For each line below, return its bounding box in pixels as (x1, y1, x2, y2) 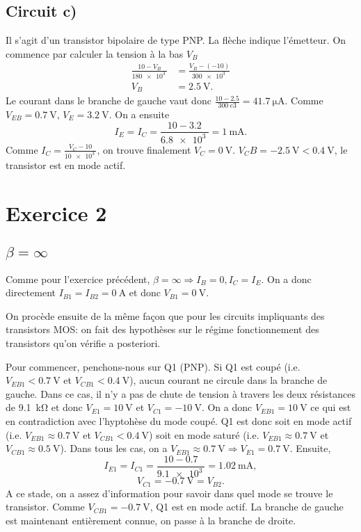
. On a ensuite (109, 106, 170, 121)
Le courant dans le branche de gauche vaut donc (6, 93, 211, 108)
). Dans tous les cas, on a (60, 441, 168, 456)
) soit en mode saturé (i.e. (149, 427, 259, 442)
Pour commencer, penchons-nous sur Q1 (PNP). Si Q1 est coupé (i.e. (6, 359, 300, 373)
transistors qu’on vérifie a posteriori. (6, 335, 161, 350)
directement (6, 285, 56, 300)
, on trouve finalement (97, 142, 191, 156)
